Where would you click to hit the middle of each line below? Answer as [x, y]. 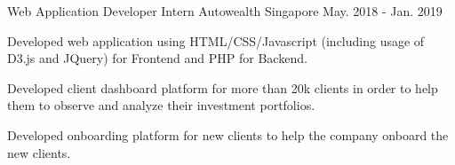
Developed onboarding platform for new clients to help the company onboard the [228, 134]
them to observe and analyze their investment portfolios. [161, 105]
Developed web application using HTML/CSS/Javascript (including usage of [216, 40]
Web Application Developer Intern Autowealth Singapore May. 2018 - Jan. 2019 [225, 11]
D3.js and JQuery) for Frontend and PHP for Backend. [157, 58]
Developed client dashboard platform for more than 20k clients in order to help [223, 87]
